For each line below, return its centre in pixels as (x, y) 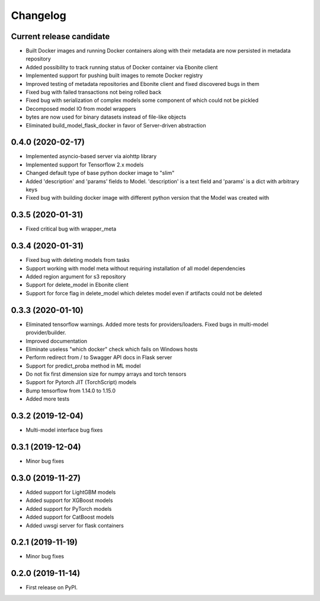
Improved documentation (57, 341)
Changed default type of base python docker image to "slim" (100, 173)
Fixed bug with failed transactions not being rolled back (94, 92)
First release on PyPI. (52, 587)
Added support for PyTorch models (69, 509)
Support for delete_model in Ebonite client (77, 285)
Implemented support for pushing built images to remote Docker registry (114, 76)
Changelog (39, 15)
